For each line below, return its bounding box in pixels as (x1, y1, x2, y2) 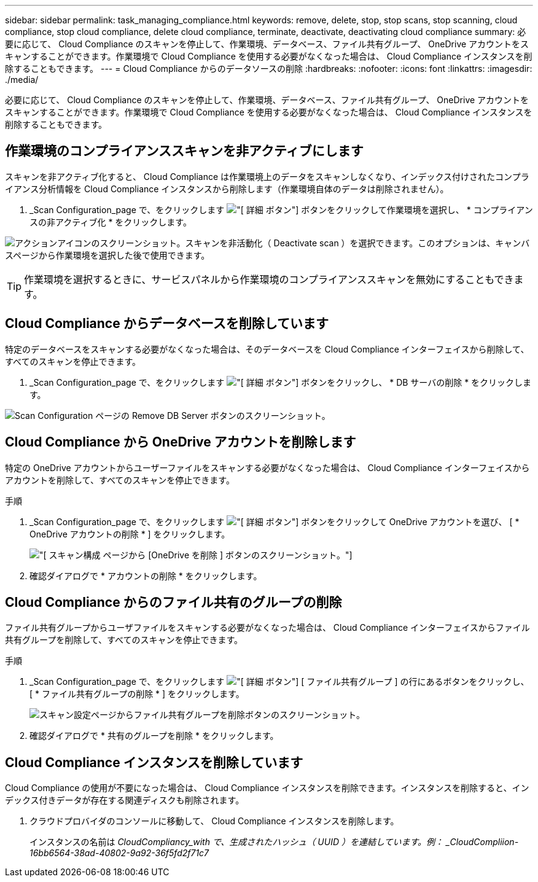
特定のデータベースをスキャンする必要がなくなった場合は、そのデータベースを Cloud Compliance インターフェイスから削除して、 (5, 343, 529, 354)
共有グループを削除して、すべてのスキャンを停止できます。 (5, 634, 243, 646)
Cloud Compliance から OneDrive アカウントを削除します (5, 434, 356, 450)
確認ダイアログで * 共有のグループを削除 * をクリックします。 (29, 730, 279, 741)
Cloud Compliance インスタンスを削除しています (5, 754, 303, 770)
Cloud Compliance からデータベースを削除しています (5, 316, 329, 332)
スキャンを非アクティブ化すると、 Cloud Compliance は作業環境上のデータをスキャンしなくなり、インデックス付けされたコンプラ (5, 171, 529, 182)
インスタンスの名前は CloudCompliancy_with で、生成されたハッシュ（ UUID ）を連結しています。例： (29, 837, 444, 848)
